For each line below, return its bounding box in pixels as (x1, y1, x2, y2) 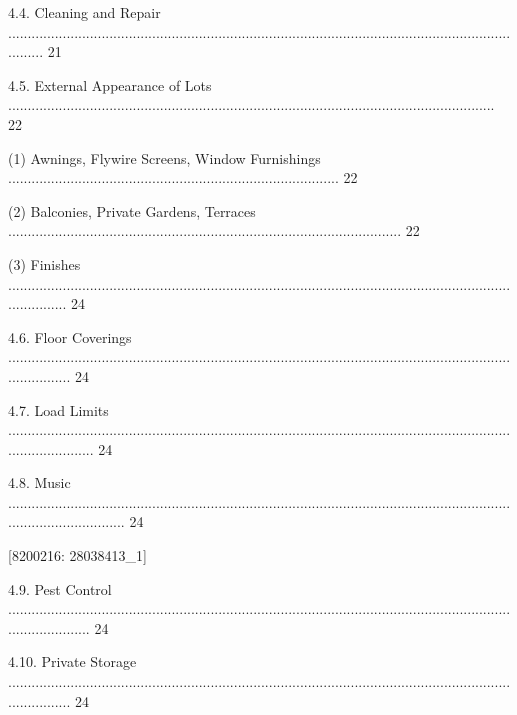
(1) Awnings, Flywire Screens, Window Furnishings (8, 147, 321, 168)
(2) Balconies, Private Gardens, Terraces (8, 200, 256, 221)
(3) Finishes (8, 253, 81, 274)
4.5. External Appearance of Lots (8, 74, 212, 95)
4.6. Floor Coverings (8, 326, 132, 347)
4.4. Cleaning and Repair (8, 2, 161, 22)
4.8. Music (8, 472, 71, 493)
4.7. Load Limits (8, 399, 109, 420)
